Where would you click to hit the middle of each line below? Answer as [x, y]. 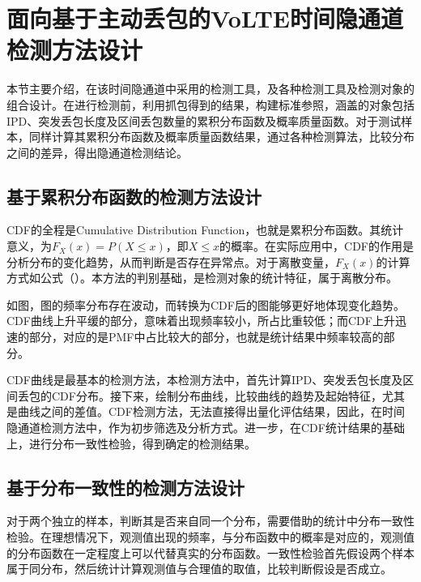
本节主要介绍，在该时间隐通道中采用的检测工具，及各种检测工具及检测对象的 [210, 89]
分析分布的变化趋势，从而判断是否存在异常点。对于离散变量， [171, 261]
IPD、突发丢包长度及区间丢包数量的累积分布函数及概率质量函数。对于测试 [204, 120]
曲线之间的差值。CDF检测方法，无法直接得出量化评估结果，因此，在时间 [211, 411]
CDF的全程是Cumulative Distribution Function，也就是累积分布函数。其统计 [205, 230]
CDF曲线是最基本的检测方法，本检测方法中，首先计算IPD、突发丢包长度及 [205, 380]
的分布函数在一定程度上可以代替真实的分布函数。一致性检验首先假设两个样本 [210, 552]
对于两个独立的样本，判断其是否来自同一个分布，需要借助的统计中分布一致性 [210, 521]
